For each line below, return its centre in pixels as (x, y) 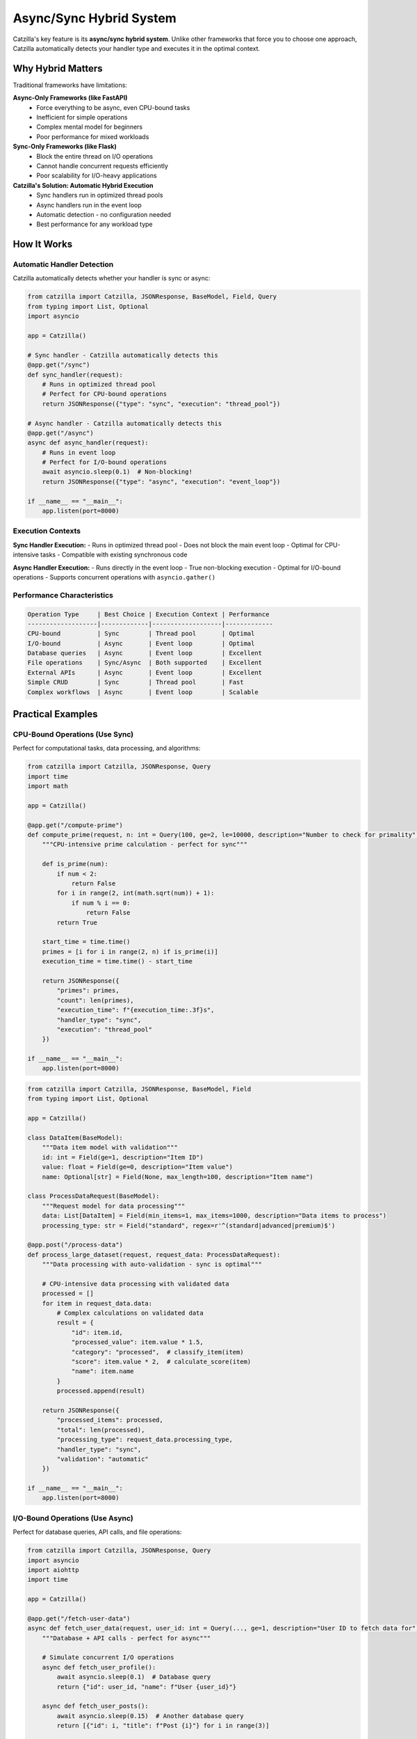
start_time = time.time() (86, 942)
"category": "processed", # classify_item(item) (157, 1352)
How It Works (43, 245)
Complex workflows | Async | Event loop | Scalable (143, 692)
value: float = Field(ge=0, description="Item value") (137, 1167)
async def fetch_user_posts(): (95, 1706)
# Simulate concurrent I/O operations (108, 1658)
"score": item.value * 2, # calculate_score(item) (161, 1361)
